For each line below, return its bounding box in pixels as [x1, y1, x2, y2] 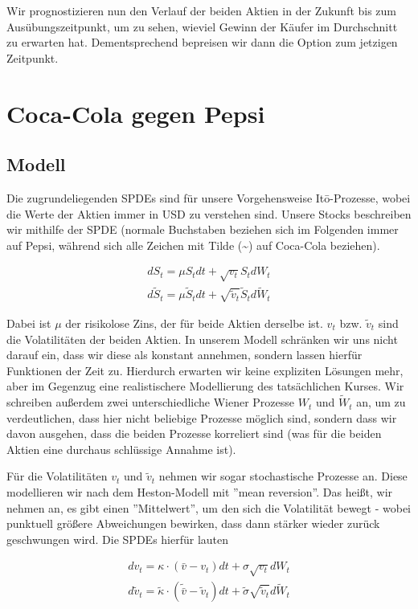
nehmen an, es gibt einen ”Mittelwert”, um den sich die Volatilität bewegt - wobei [6, 499, 411, 516]
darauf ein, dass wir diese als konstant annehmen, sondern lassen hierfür [6, 346, 363, 363]
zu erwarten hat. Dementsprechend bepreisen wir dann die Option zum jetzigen [6, 34, 398, 51]
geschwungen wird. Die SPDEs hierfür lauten [6, 530, 229, 547]
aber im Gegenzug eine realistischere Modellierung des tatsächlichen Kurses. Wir [6, 378, 404, 394]
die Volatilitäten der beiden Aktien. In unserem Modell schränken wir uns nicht [6, 330, 398, 347]
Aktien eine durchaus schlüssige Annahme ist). [6, 440, 236, 457]
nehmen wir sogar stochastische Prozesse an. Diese [158, 468, 408, 484]
